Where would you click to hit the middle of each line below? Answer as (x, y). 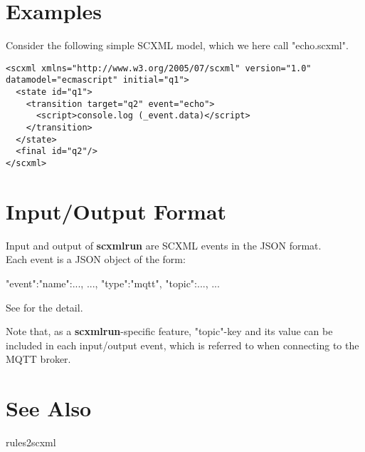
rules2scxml (31, 442)
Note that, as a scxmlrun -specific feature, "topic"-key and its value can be (169, 331)
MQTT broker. (38, 359)
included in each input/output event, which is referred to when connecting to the (182, 345)
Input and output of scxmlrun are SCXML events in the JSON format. (164, 245)
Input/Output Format (116, 211)
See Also (49, 408)
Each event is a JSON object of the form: (96, 259)
